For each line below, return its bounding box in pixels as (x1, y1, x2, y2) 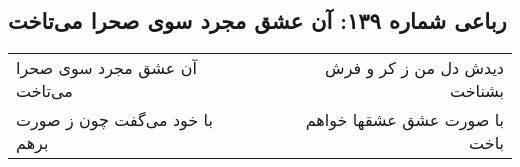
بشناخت (449, 79, 504, 103)
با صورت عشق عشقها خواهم (305, 108, 504, 132)
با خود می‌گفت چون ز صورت (16, 108, 213, 132)
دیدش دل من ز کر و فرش (325, 56, 504, 80)
